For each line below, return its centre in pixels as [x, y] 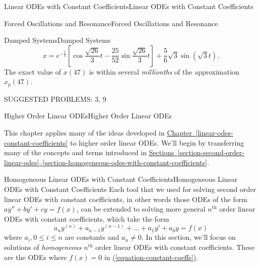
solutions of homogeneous [43, 247]
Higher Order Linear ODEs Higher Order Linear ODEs [88, 116]
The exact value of [33, 71]
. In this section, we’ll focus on [188, 237]
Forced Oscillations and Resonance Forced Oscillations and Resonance [111, 23]
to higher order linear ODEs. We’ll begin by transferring [157, 142]
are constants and [92, 237]
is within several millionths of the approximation [164, 71]
